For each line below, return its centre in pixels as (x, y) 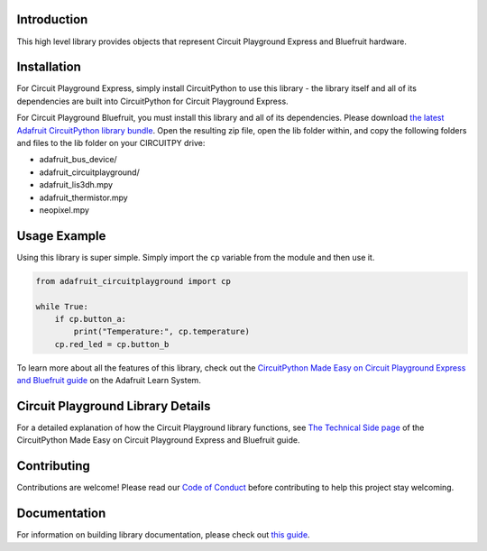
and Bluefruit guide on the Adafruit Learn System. (109, 381)
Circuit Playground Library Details (114, 406)
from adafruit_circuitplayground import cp (133, 281)
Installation (49, 67)
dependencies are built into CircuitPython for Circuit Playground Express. (152, 101)
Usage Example (61, 236)
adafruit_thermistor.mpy (83, 197)
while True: (62, 306)
